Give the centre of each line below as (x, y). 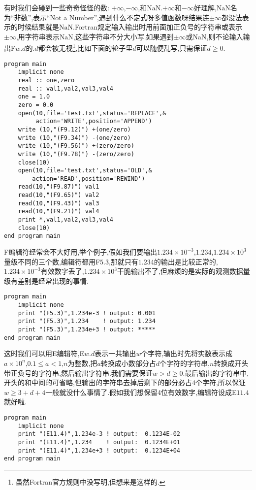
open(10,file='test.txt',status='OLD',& (85, 171)
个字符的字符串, (185, 363)
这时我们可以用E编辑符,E (44, 353)
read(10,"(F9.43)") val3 (59, 203)
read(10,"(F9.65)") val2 (59, 195)
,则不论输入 (225, 36)
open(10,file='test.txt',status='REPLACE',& (92, 113)
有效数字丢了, (62, 271)
